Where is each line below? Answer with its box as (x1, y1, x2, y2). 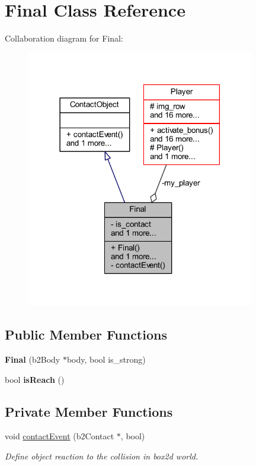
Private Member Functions (5, 402, 173, 420)
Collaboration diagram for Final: (5, 32, 123, 45)
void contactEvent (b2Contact (5, 430, 114, 442)
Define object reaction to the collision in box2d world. (5, 450, 199, 462)
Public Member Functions (5, 325, 167, 344)
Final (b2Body (5, 353, 60, 366)
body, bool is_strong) (66, 353, 146, 366)
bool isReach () (5, 373, 65, 385)
